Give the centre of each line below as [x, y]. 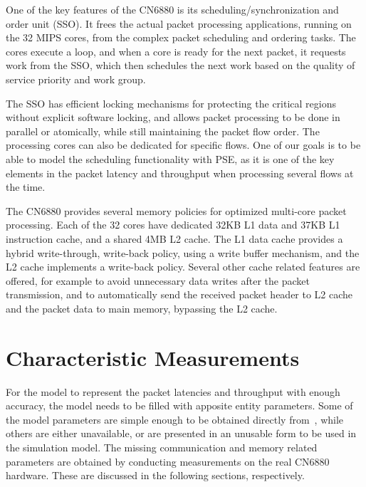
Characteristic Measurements [153, 357]
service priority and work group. [76, 79]
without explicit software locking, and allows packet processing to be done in [173, 117]
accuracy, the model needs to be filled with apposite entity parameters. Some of [179, 405]
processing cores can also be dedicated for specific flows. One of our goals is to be [183, 145]
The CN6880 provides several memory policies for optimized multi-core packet [176, 210]
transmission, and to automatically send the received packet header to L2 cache [179, 294]
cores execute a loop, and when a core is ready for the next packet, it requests [176, 51]
